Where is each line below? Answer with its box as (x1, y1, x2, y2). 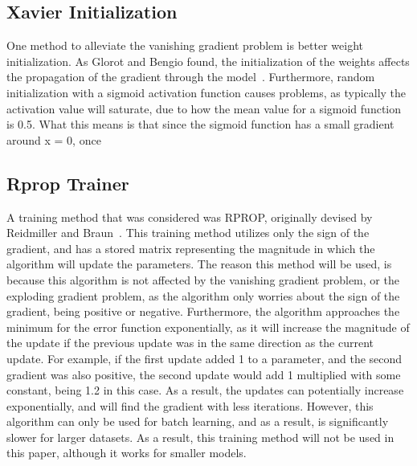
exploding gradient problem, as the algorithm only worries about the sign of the (6, 287, 400, 304)
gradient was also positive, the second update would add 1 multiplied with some (6, 366, 401, 382)
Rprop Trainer (6, 170, 129, 195)
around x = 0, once (6, 131, 101, 148)
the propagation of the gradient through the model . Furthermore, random (6, 68, 375, 85)
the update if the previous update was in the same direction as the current (6, 334, 374, 351)
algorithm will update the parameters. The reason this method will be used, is (6, 255, 392, 272)
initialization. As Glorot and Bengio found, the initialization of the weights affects (6, 52, 410, 69)
